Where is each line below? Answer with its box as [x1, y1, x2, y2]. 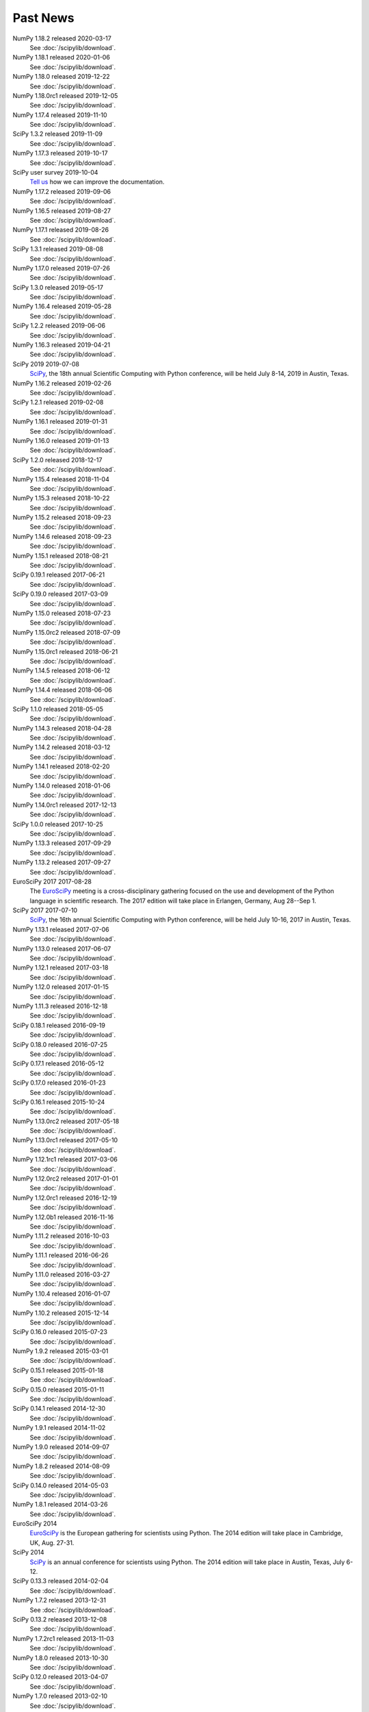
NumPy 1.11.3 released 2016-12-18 [12, 1002, 109, 1010]
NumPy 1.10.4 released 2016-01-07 [12, 1289, 111, 1298]
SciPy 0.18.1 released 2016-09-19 [12, 1021, 106, 1029]
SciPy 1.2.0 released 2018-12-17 [12, 455, 102, 464]
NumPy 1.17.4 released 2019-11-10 [12, 110, 107, 119]
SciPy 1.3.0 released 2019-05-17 [12, 283, 104, 291]
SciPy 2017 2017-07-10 [12, 906, 78, 914]
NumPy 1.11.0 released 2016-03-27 [12, 1270, 111, 1279]
